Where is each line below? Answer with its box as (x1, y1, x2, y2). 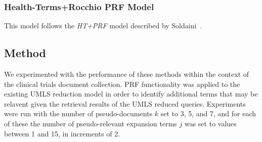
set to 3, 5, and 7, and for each (160, 108, 256, 119)
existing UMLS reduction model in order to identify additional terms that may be (4, 88, 258, 99)
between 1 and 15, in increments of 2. (4, 128, 120, 138)
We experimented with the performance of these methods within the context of (4, 69, 249, 79)
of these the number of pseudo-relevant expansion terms (4, 118, 177, 128)
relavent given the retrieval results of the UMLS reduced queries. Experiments (4, 98, 246, 109)
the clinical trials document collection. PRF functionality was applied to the (4, 78, 240, 89)
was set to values (184, 118, 237, 128)
